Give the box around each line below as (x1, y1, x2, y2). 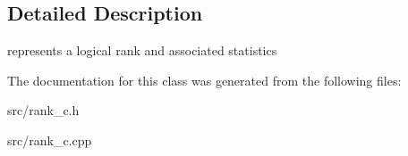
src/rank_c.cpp (7, 130, 92, 149)
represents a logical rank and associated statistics (7, 41, 277, 60)
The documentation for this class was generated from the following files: (7, 70, 402, 89)
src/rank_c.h (7, 101, 80, 119)
